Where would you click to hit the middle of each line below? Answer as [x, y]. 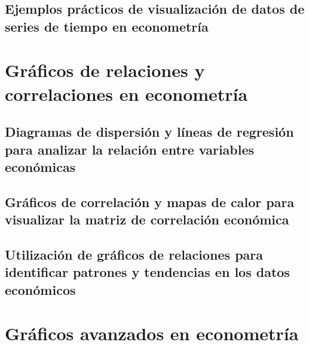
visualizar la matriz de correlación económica [147, 219]
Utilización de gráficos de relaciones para [134, 254]
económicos [40, 289]
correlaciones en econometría [126, 93]
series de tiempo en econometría [107, 26]
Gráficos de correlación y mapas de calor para [150, 201]
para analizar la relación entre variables [130, 149]
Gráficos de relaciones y [105, 70]
